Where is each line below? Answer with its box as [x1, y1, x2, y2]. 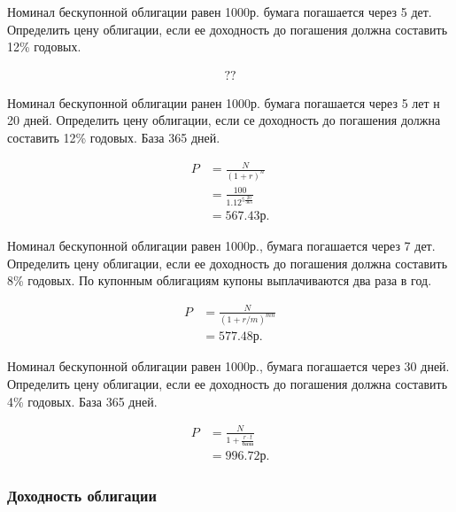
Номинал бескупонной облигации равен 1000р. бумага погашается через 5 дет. [7, 3, 432, 20]
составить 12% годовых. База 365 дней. [7, 128, 220, 146]
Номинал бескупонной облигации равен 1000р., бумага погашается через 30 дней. [7, 357, 450, 376]
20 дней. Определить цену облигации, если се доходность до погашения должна [7, 111, 441, 129]
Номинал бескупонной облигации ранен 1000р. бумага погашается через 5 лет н [7, 93, 440, 112]
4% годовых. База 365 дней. [7, 392, 158, 410]
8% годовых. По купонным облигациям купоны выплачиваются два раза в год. [7, 271, 432, 290]
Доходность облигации [7, 485, 157, 507]
